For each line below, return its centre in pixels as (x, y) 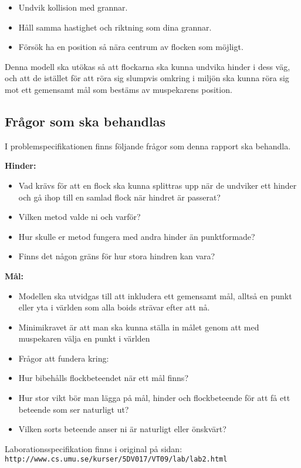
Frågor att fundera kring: (64, 358)
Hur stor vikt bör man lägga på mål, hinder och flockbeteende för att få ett (154, 398)
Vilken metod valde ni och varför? (80, 217)
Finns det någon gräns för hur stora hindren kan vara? (117, 256)
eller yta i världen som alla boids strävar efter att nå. (114, 307)
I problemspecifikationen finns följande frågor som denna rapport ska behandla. (148, 146)
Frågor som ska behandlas (85, 121)
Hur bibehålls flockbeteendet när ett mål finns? (103, 378)
